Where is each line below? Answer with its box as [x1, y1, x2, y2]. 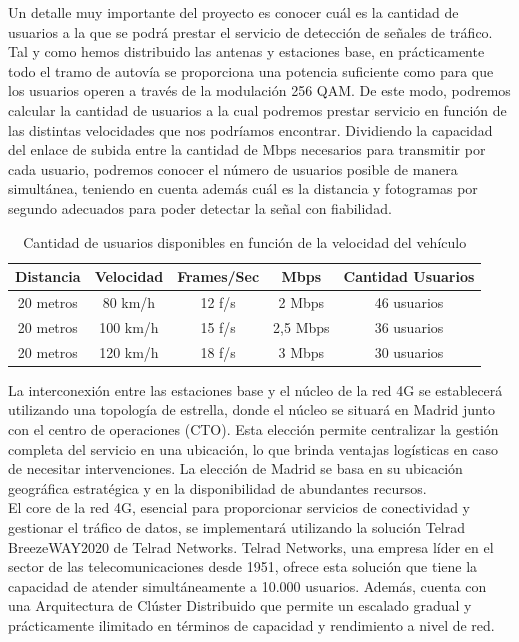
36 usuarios [374, 316, 444, 337]
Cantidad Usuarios [343, 266, 475, 287]
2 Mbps [278, 291, 325, 312]
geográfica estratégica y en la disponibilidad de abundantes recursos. [8, 477, 427, 498]
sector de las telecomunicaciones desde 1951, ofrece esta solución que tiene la [8, 556, 478, 577]
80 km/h [102, 291, 156, 312]
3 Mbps [278, 341, 325, 362]
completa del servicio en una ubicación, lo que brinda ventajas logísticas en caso [8, 438, 499, 459]
